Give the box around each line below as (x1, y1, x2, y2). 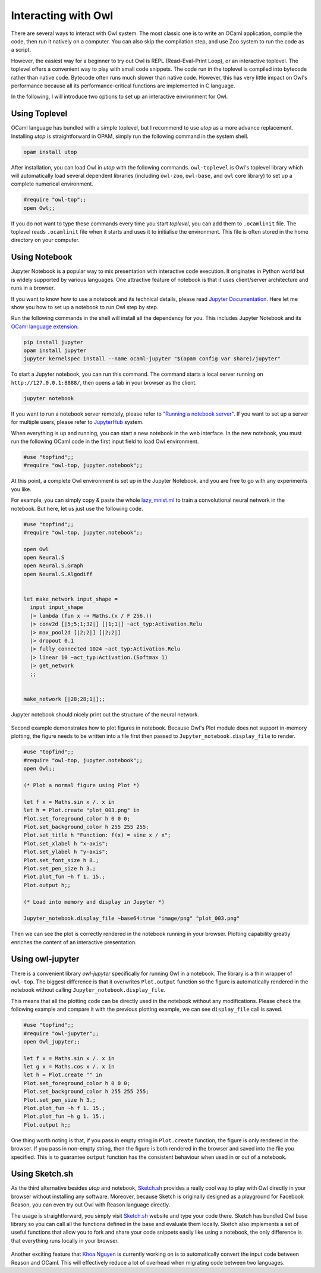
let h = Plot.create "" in (23, 1071, 102, 1079)
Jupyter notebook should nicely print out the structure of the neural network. (11, 711, 199, 718)
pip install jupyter (23, 339, 83, 345)
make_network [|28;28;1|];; (23, 696, 105, 702)
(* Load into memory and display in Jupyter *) (23, 898, 165, 905)
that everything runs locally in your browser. (11, 1237, 119, 1244)
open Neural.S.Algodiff (23, 571, 93, 577)
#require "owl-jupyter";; (23, 1030, 99, 1037)
